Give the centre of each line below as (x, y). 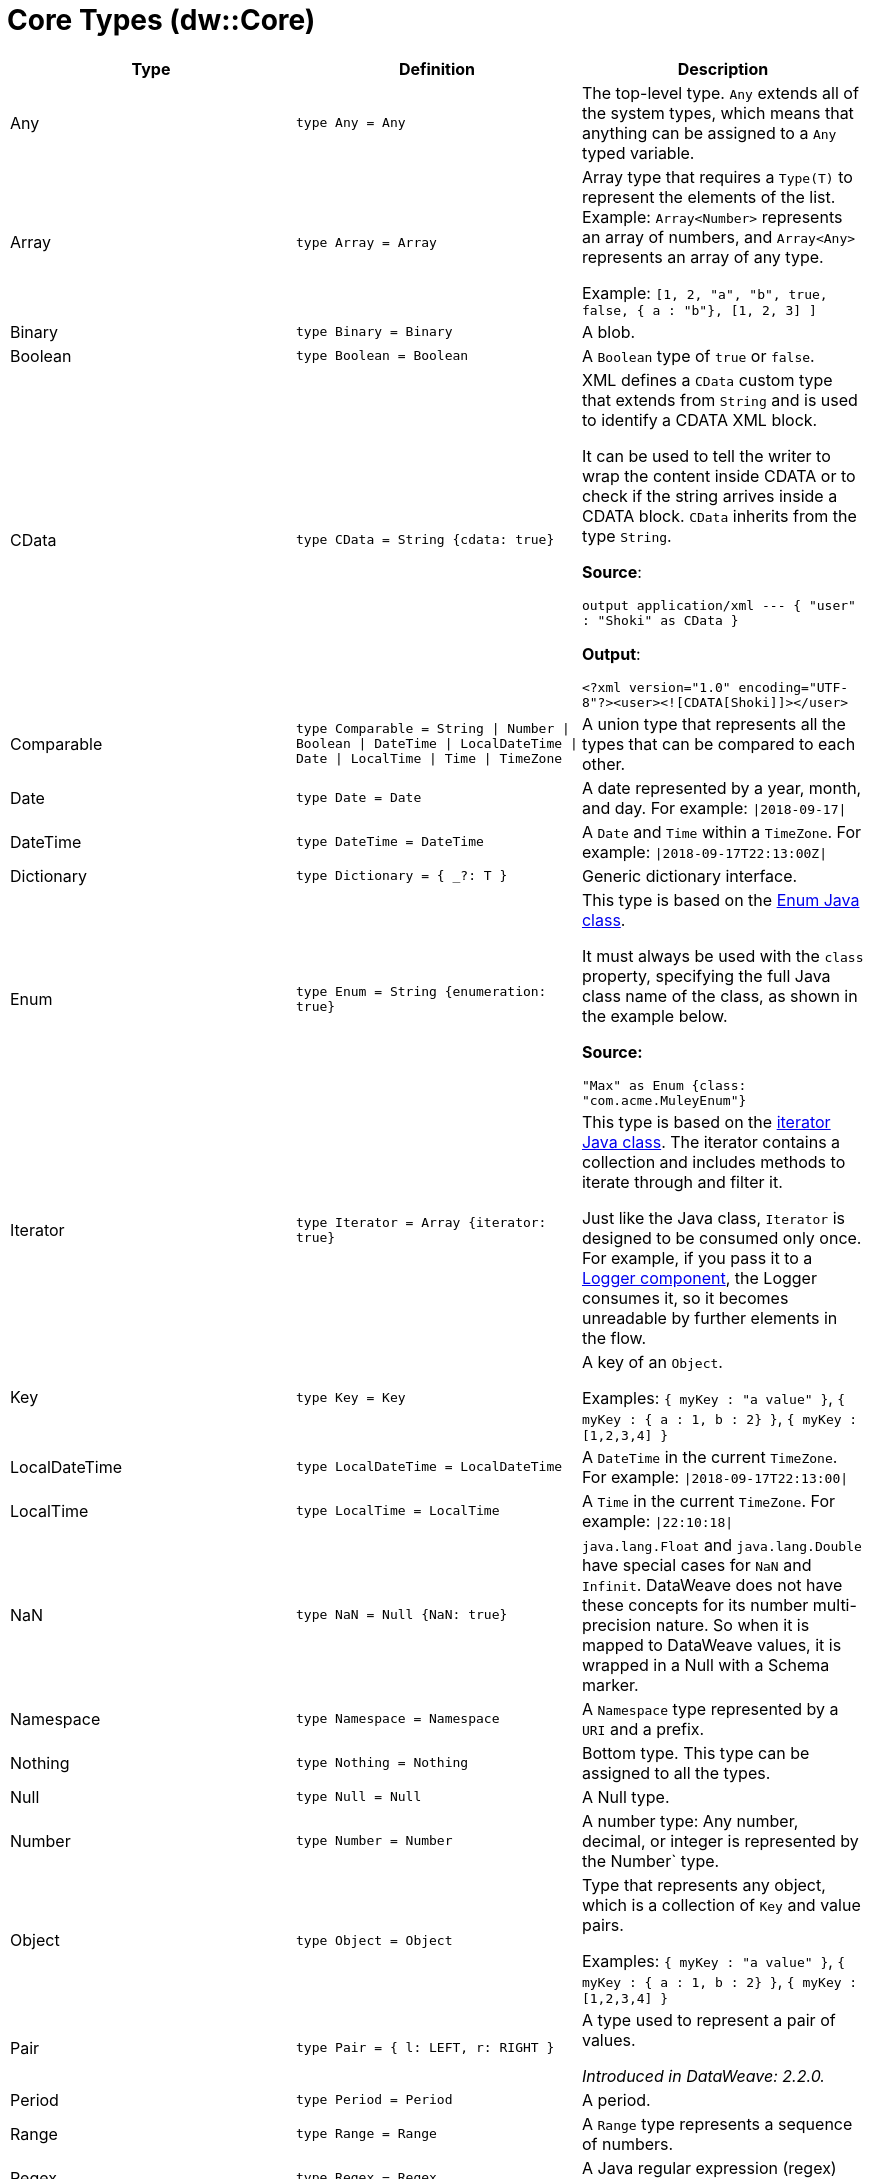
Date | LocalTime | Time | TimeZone (429, 759)
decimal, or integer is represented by (720, 1840)
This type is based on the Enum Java (720, 899)
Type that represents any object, (703, 1884)
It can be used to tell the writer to (706, 455)
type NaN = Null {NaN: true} (401, 1615)
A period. (616, 2099)
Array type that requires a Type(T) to (717, 176)
